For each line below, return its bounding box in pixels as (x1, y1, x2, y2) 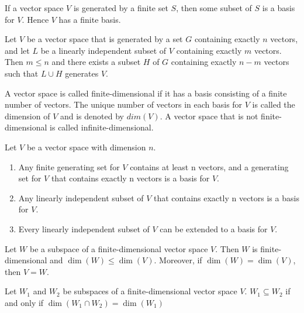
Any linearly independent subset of (18, 191, 144, 204)
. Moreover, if (154, 254, 202, 266)
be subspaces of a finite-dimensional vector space (63, 285, 237, 297)
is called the (252, 98, 295, 111)
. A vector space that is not (160, 109, 258, 122)
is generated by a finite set (73, 2, 168, 13)
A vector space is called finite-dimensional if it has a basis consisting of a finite (5, 87, 287, 99)
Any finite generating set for (18, 160, 120, 173)
